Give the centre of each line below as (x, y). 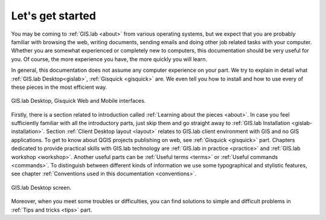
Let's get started (54, 16)
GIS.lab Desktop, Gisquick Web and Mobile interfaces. (78, 101)
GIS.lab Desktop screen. (41, 187)
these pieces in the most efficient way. (59, 87)
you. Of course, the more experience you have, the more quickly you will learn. (109, 59)
